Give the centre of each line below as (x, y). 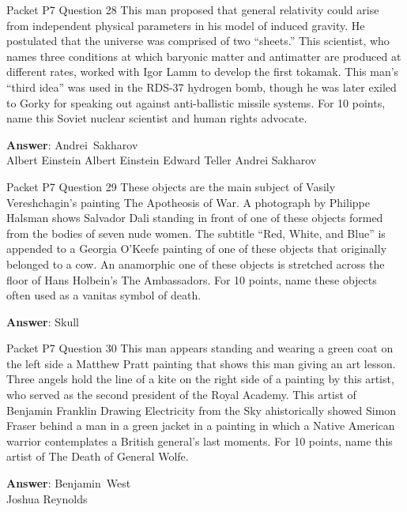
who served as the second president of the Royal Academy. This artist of (181, 395)
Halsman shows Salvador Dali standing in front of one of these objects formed (195, 218)
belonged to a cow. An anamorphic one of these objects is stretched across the (196, 264)
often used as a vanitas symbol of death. (104, 295)
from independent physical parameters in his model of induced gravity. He (186, 25)
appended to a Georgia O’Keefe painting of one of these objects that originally (197, 248)
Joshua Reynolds (47, 498)
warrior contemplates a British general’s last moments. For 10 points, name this (200, 440)
